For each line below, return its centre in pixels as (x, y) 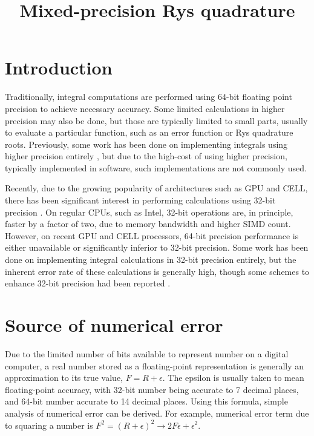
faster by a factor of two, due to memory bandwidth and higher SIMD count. (148, 224)
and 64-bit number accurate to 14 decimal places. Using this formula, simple (146, 401)
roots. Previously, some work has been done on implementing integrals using (146, 144)
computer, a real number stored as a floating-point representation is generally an (155, 365)
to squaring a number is (49, 425)
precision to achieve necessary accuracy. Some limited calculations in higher (145, 108)
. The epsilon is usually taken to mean (233, 378)
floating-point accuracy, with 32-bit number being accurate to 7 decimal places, (152, 389)
